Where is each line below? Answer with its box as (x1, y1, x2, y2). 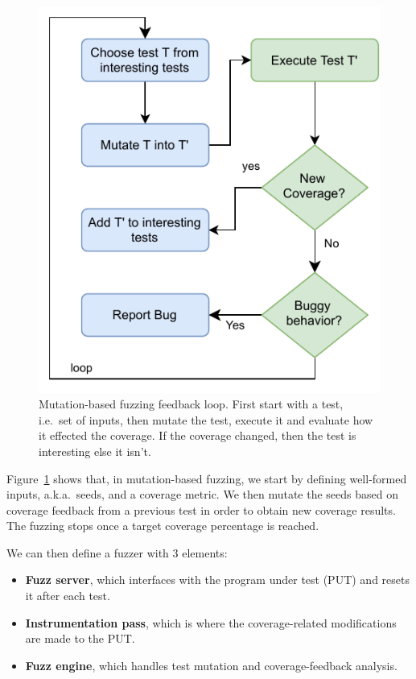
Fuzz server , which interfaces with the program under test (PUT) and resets (25, 571, 410, 588)
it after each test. (25, 587, 110, 604)
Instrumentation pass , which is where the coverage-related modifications (25, 614, 397, 631)
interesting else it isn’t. (39, 442, 151, 459)
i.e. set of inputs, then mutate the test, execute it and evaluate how (39, 411, 373, 428)
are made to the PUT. (25, 630, 135, 647)
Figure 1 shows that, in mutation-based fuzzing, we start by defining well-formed (6, 470, 407, 486)
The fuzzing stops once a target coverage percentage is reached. (6, 517, 319, 534)
